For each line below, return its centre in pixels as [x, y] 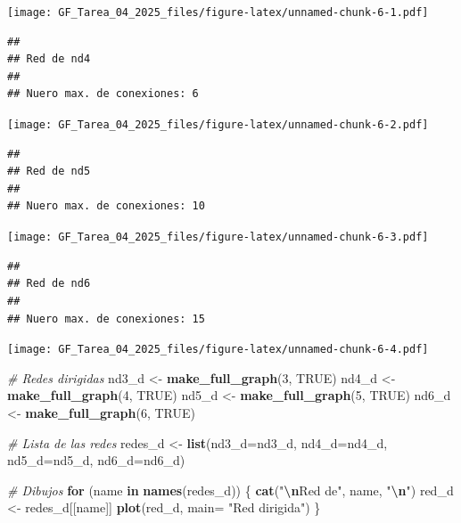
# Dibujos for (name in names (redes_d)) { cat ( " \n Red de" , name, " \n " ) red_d [230, 490]
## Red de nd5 [49, 172]
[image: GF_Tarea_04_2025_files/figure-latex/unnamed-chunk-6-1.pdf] [218, 12]
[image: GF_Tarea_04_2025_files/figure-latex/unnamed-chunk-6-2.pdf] [218, 125]
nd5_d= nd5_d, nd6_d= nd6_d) [96, 460]
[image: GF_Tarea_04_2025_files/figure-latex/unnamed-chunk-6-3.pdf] [218, 237]
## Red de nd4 [49, 59]
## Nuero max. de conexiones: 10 [106, 206]
